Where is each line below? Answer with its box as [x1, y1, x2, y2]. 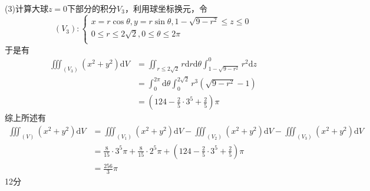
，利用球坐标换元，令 [124, 2, 207, 14]
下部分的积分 [67, 2, 117, 14]
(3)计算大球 [5, 2, 48, 14]
